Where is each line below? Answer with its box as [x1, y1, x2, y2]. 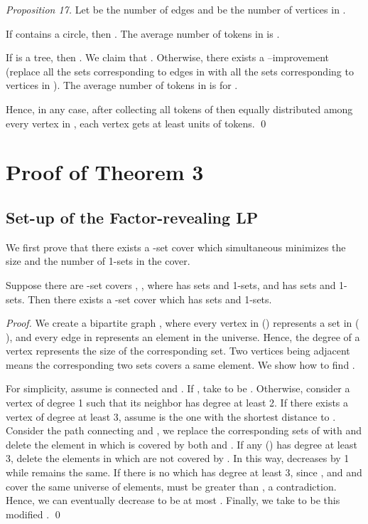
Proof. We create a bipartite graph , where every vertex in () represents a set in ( [6, 315, 359, 330]
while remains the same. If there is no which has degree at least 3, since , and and [6, 465, 362, 480]
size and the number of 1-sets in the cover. [6, 253, 190, 268]
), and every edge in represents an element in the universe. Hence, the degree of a [6, 329, 360, 344]
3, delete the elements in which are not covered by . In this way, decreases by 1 [6, 451, 350, 466]
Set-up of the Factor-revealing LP [6, 206, 259, 228]
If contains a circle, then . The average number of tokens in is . [6, 26, 280, 41]
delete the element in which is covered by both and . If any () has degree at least [6, 436, 357, 451]
